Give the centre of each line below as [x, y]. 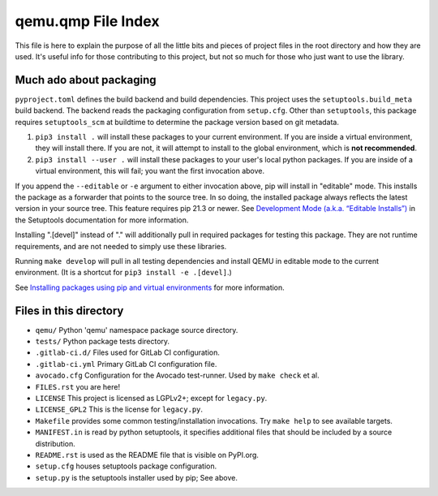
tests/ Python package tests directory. [103, 341]
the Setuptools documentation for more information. [102, 220]
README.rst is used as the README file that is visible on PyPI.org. [147, 455]
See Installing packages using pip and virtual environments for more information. [150, 287]
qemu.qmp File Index [87, 21]
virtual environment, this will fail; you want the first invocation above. [150, 171]
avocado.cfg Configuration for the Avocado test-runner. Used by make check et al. [177, 375]
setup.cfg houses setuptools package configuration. [126, 466]
